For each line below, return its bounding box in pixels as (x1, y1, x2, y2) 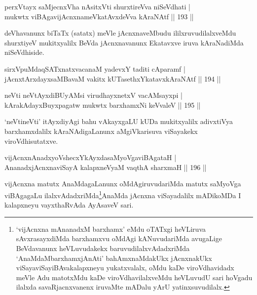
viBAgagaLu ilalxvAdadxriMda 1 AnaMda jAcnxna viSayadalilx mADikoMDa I (4, 188, 241, 200)
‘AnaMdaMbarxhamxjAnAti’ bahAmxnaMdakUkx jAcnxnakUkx (16, 253, 212, 263)
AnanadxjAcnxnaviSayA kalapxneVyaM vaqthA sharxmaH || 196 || (4, 162, 207, 172)
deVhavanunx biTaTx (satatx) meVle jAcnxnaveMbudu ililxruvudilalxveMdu (4, 28, 236, 38)
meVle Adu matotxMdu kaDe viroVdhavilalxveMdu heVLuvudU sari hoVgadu (16, 272, 253, 282)
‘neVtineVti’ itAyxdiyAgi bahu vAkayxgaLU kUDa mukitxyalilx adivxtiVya (4, 116, 233, 126)
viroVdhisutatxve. (4, 135, 58, 146)
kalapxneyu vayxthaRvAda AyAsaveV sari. (4, 200, 134, 210)
